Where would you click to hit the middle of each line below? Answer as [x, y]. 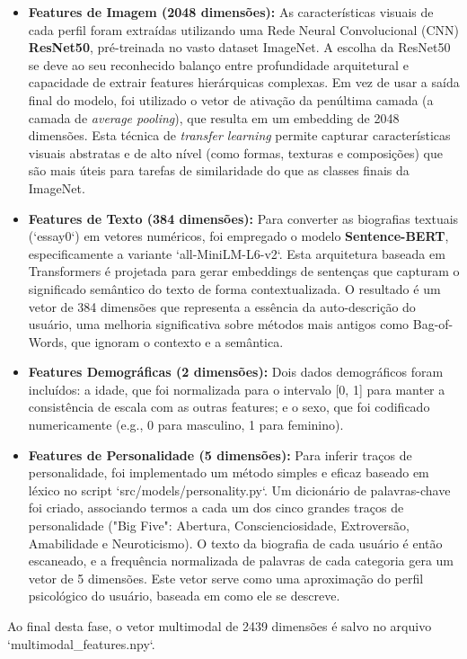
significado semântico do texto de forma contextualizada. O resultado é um [234, 288]
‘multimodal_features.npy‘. [81, 643]
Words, [48, 341]
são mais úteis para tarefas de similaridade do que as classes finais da [219, 170]
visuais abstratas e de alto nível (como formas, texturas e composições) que [235, 152]
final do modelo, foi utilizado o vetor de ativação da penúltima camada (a [231, 99]
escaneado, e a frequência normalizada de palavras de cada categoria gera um [241, 561]
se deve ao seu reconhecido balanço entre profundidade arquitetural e [218, 64]
